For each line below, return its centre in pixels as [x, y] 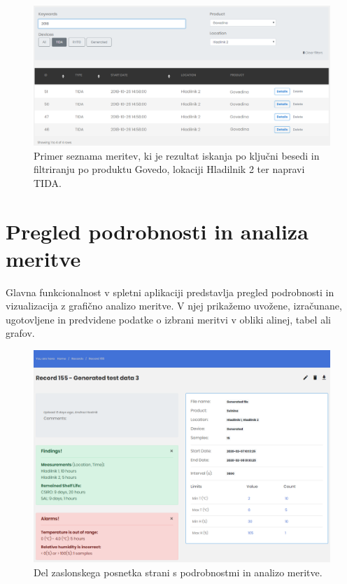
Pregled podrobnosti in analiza [157, 231]
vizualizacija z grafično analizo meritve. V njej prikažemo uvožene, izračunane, [174, 306]
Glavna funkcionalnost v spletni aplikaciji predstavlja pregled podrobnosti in [170, 292]
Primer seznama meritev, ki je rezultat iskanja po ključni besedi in [177, 155]
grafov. [20, 333]
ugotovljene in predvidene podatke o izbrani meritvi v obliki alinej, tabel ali [168, 319]
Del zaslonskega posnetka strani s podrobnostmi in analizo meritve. [178, 572]
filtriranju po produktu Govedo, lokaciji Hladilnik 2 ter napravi [169, 169]
